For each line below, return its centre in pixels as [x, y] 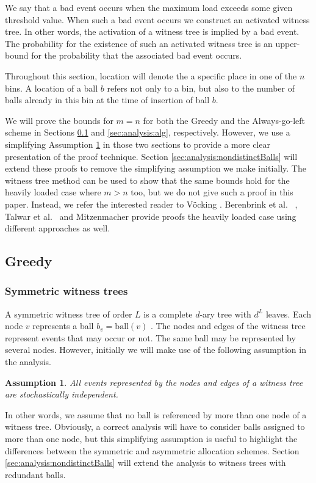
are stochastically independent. [62, 394]
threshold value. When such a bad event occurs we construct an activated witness [157, 19]
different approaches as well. [58, 228]
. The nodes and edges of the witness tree [228, 326]
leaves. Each [289, 314]
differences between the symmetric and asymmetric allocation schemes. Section [152, 450]
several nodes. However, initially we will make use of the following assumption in [156, 350]
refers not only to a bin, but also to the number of [201, 88]
